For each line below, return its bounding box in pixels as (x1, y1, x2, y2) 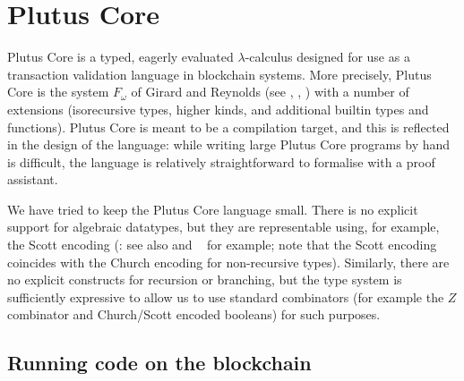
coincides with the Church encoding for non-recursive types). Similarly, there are (7, 252, 450, 271)
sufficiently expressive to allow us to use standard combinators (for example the (7, 287, 444, 306)
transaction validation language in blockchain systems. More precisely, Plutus (7, 64, 432, 83)
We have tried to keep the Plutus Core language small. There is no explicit (7, 199, 418, 218)
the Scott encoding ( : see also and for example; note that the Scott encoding (7, 235, 437, 254)
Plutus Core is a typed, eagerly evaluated (7, 47, 234, 66)
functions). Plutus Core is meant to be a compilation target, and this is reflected (7, 117, 450, 136)
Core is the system (7, 82, 109, 101)
